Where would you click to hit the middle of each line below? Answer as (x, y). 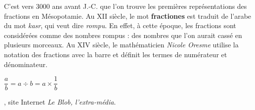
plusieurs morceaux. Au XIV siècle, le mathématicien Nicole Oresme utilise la (121, 45)
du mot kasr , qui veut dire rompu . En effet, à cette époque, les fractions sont (120, 25)
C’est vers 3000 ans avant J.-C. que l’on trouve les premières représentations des (126, 6)
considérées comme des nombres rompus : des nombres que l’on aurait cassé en (123, 35)
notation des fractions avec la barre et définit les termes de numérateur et (116, 54)
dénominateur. (26, 64)
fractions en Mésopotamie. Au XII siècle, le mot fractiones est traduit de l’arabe (128, 16)
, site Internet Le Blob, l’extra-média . (60, 102)
